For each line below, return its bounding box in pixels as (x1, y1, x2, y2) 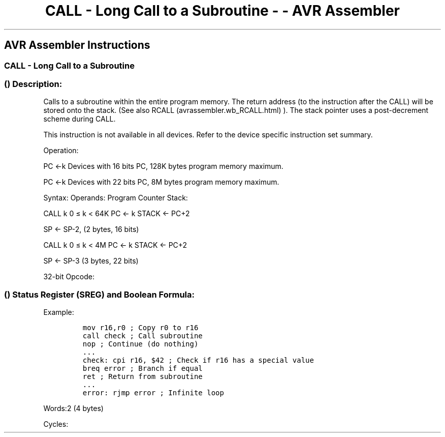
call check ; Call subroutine (82, 332, 203, 340)
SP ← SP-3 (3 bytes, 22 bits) (43, 256, 139, 266)
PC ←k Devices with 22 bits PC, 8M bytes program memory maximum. (43, 178, 279, 187)
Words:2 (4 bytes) (43, 404, 104, 413)
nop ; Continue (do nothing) (82, 340, 199, 348)
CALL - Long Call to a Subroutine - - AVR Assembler (45, 2, 400, 19)
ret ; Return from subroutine (82, 372, 203, 381)
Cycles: (43, 420, 69, 429)
